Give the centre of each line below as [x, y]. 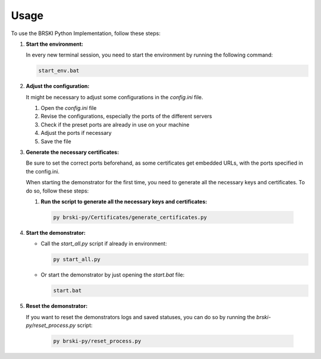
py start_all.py [77, 259]
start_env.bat [59, 71]
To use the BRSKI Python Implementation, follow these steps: [86, 33]
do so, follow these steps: [57, 191]
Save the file [56, 141]
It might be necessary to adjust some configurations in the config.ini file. [114, 97]
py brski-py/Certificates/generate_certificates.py [130, 217]
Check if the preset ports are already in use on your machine [115, 124]
